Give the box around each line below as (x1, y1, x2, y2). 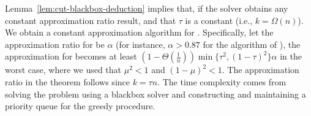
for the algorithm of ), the (203, 37, 301, 50)
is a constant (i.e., (185, 14, 253, 26)
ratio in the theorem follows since (5, 75, 130, 88)
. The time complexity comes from (157, 75, 287, 88)
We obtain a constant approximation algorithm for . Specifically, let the (5, 26, 274, 39)
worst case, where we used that (5, 63, 122, 76)
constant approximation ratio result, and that (5, 14, 176, 26)
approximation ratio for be (5, 37, 105, 50)
